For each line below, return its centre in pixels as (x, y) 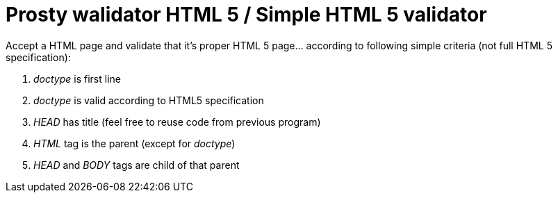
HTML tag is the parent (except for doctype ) (134, 143)
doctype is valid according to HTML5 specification (149, 100)
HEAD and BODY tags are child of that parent (137, 165)
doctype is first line (77, 79)
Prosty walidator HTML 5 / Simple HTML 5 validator (246, 15)
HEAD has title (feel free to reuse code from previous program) (177, 122)
